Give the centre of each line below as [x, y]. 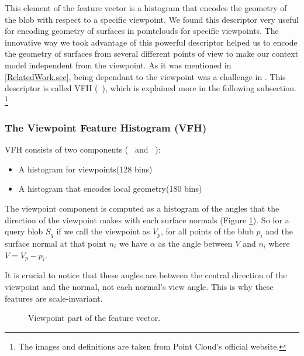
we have [133, 243]
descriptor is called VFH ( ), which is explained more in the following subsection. [151, 88]
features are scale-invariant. [54, 298]
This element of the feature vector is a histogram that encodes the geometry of [146, 8]
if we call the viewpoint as [103, 231]
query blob [24, 231]
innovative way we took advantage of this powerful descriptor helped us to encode [151, 42]
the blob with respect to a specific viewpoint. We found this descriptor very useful [152, 19]
